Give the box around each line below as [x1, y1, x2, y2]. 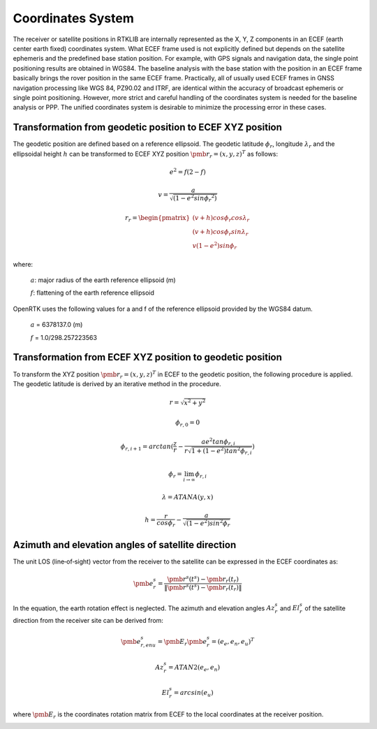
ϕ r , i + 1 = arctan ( [120, 442, 174, 452]
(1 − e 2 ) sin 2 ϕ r [186, 518, 230, 529]
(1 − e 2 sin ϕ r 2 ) [172, 193, 217, 204]
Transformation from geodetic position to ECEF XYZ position [13, 121, 283, 133]
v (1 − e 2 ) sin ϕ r [192, 241, 237, 251]
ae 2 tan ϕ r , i [201, 436, 235, 447]
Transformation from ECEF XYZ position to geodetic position [13, 351, 283, 363]
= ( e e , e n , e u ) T [211, 636, 255, 647]
